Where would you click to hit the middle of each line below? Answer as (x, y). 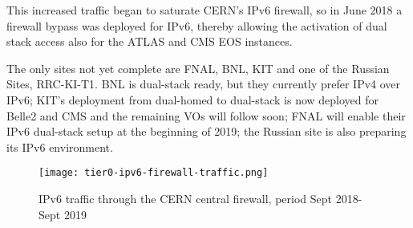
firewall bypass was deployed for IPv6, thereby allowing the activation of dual (197, 25)
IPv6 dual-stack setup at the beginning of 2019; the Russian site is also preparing (206, 131)
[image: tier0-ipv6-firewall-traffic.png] (154, 173)
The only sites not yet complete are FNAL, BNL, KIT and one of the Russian (198, 68)
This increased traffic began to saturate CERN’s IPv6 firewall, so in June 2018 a (204, 10)
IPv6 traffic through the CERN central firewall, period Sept (185, 198)
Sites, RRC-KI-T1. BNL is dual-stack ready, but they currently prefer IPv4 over (204, 84)
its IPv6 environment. (60, 147)
